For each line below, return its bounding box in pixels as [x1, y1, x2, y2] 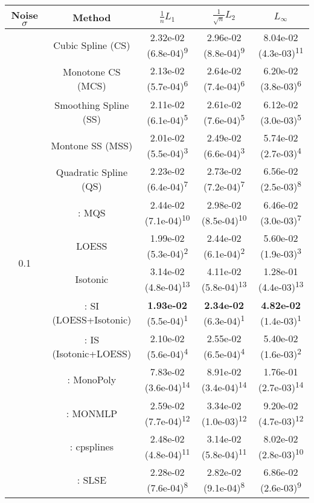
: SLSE [77, 473, 107, 487]
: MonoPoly [67, 372, 117, 387]
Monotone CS [63, 64, 121, 79]
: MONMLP [66, 406, 118, 420]
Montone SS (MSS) [51, 138, 133, 153]
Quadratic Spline [56, 164, 128, 179]
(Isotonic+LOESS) [52, 346, 132, 360]
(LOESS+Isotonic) [52, 313, 132, 327]
